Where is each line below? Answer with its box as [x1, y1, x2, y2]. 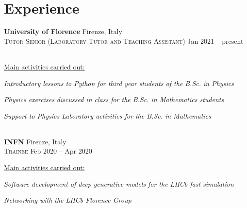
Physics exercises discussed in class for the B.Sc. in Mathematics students [4, 94, 224, 104]
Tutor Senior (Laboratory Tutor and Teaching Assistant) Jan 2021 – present [4, 35, 244, 46]
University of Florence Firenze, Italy [4, 26, 122, 36]
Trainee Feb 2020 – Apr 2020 [4, 146, 92, 156]
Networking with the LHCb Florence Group [4, 195, 132, 205]
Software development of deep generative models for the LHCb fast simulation [4, 178, 234, 189]
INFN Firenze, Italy [4, 136, 66, 146]
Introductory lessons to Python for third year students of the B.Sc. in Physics [4, 78, 234, 88]
